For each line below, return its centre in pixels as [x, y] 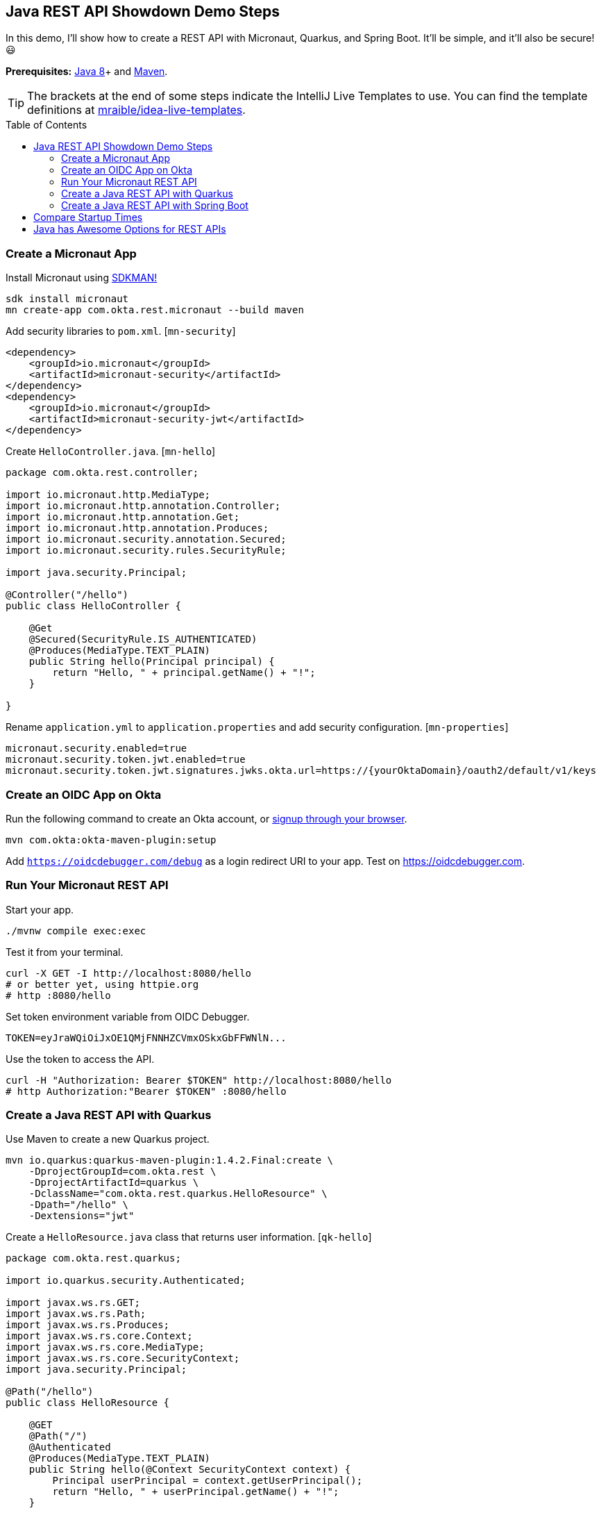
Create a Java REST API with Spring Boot [155, 206]
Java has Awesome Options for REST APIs [130, 229]
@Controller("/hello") [67, 595]
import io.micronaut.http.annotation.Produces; [137, 528]
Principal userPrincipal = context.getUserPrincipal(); [208, 1481]
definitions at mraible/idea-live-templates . [136, 110]
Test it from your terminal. [65, 952]
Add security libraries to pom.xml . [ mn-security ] [121, 331]
